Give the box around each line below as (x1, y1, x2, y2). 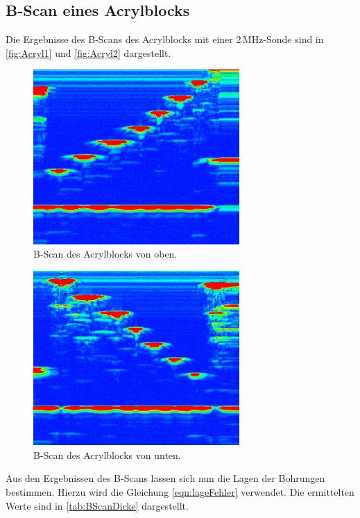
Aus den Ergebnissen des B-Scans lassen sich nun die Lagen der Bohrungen (6, 471, 325, 485)
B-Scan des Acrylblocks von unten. (33, 447, 181, 462)
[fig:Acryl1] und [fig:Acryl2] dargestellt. (6, 45, 171, 60)
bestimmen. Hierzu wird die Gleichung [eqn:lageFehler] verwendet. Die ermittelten (6, 484, 354, 499)
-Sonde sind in (263, 32, 324, 47)
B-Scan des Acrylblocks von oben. (33, 247, 178, 261)
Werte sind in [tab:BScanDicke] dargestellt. (6, 498, 189, 512)
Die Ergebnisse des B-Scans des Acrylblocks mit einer (6, 32, 233, 47)
